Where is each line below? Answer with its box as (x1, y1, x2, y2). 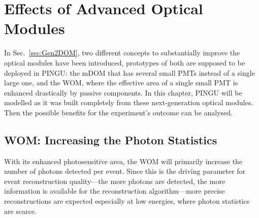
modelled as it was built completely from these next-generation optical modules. (4, 97, 253, 108)
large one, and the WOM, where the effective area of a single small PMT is (4, 77, 238, 88)
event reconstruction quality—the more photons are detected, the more (4, 175, 225, 186)
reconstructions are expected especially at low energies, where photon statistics (4, 196, 250, 206)
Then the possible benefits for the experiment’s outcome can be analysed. (4, 107, 233, 117)
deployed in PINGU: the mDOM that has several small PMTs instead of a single (4, 67, 255, 78)
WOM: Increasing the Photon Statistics (4, 132, 217, 147)
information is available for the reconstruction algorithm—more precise (4, 185, 225, 196)
